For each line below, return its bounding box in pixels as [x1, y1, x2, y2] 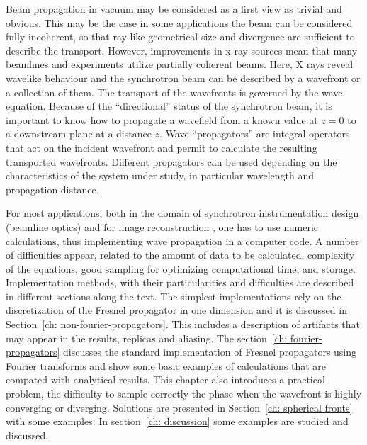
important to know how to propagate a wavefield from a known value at [6, 112, 318, 127]
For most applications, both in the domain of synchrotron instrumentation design [6, 205, 359, 220]
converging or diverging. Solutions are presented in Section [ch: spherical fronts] [6, 400, 353, 415]
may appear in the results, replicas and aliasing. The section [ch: [6, 330, 288, 345]
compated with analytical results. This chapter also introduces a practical [6, 372, 325, 387]
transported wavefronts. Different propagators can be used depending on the [6, 154, 337, 169]
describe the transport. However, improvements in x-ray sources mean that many [6, 43, 358, 57]
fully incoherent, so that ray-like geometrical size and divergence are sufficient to [6, 29, 355, 44]
